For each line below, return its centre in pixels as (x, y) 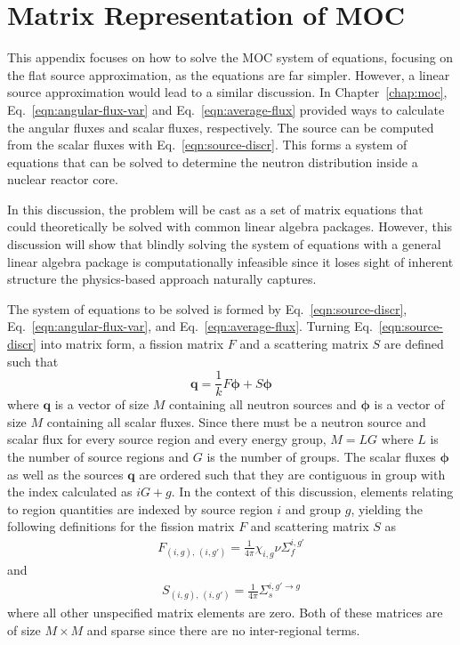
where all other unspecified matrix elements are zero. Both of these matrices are (225, 613)
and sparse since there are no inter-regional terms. (223, 629)
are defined (414, 344)
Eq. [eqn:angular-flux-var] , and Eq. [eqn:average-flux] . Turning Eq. (190, 326)
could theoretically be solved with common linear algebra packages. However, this (230, 226)
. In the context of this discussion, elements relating (312, 492)
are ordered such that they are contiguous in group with (292, 474)
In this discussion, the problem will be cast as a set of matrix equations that (215, 209)
